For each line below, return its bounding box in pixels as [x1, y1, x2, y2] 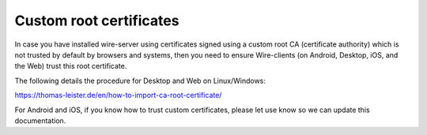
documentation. [14, 115, 66, 126]
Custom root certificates [14, 12, 179, 29]
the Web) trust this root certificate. [14, 62, 127, 71]
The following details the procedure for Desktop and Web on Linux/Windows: [14, 76, 266, 85]
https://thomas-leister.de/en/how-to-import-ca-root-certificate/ [14, 91, 222, 100]
